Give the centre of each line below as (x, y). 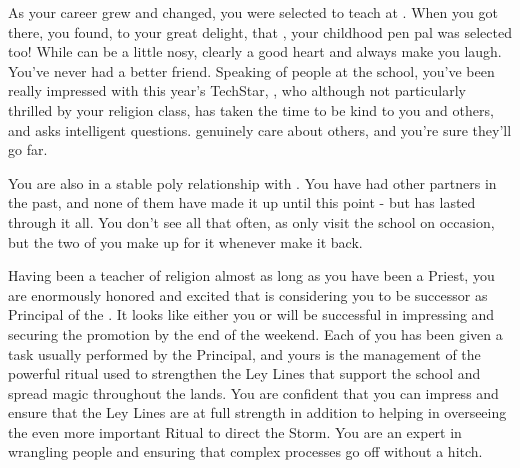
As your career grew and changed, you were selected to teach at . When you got (253, 12)
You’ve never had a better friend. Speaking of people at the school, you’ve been (251, 70)
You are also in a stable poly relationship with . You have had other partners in (252, 182)
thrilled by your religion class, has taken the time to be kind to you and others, (251, 109)
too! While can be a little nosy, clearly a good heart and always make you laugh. (255, 51)
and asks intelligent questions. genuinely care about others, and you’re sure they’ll (260, 129)
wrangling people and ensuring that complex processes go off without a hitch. (245, 451)
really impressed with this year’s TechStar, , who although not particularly (237, 90)
